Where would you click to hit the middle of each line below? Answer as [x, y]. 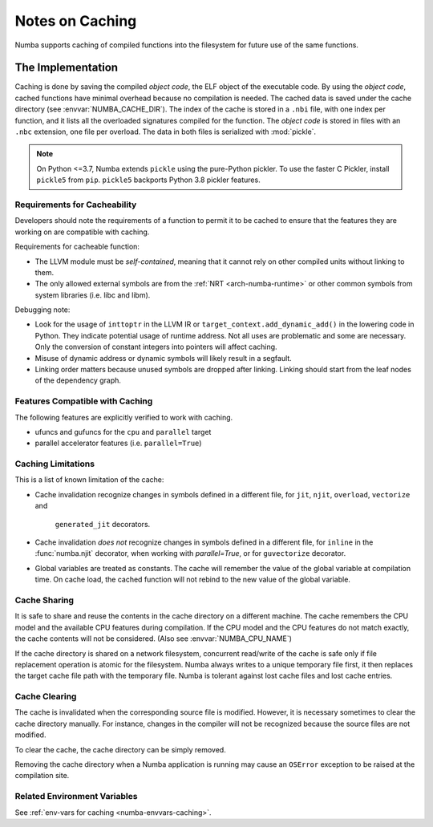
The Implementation [67, 68]
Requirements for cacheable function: [77, 247]
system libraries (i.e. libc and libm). [93, 295]
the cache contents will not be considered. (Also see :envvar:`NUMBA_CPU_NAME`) [154, 638]
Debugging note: [42, 310]
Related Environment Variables [76, 797]
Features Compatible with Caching [84, 401]
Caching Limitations [55, 464]
